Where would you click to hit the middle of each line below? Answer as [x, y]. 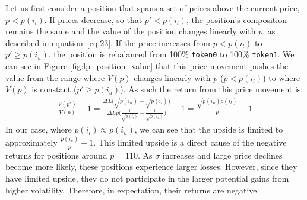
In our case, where [39, 129]
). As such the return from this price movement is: [212, 89]
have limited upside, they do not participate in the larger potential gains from [147, 178]
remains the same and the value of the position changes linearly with [131, 31]
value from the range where [55, 77]
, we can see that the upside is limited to [209, 129]
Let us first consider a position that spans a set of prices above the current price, [153, 8]
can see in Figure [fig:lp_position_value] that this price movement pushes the [147, 66]
